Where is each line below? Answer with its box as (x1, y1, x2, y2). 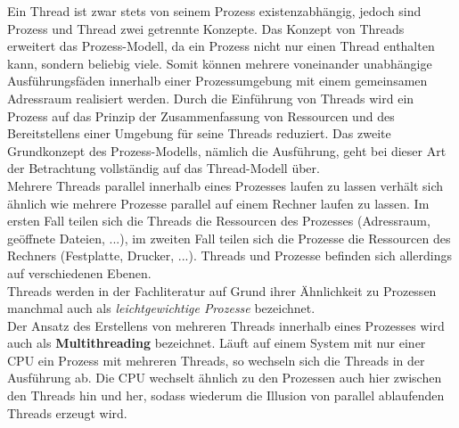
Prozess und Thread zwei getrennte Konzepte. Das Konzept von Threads (7, 19, 405, 37)
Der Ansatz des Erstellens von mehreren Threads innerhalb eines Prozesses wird (7, 316, 445, 334)
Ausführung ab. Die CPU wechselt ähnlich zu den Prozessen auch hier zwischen (7, 368, 442, 387)
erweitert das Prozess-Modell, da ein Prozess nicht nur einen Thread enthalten (7, 37, 435, 55)
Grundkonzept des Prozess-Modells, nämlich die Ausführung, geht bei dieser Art (7, 141, 447, 160)
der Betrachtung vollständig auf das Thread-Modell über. (7, 159, 320, 177)
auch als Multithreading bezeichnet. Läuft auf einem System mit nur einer (7, 333, 426, 352)
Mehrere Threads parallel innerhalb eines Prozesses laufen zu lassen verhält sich (7, 176, 444, 194)
